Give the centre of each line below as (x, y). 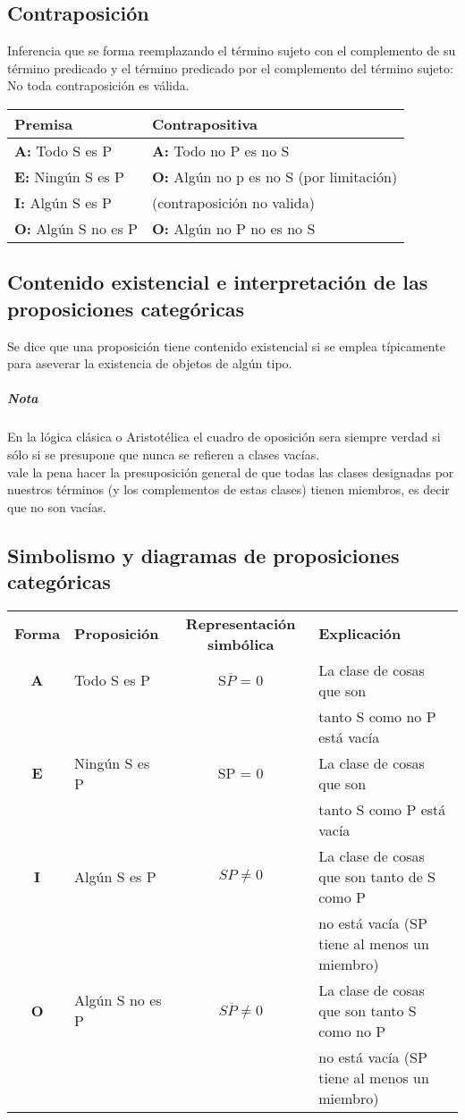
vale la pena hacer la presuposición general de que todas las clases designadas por (231, 472)
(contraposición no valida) (233, 202)
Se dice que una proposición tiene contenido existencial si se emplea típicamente (226, 345)
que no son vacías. (57, 506)
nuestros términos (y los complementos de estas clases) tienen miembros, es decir (228, 489)
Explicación (360, 634)
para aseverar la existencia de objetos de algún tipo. (150, 363)
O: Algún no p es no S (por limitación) (275, 176)
